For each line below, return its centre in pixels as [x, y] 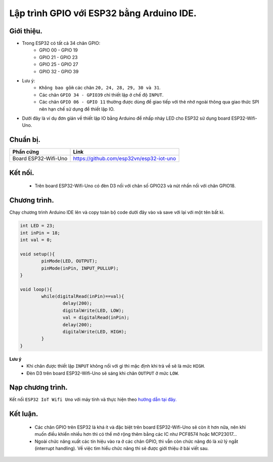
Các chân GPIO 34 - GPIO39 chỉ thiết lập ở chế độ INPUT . [101, 95]
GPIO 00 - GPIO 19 [58, 50]
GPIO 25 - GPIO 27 [59, 64]
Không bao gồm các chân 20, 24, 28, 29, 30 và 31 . [100, 88]
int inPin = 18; [40, 233]
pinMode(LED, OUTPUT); [70, 261]
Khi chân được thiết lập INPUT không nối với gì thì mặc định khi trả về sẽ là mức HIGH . [116, 366]
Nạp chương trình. [38, 388]
